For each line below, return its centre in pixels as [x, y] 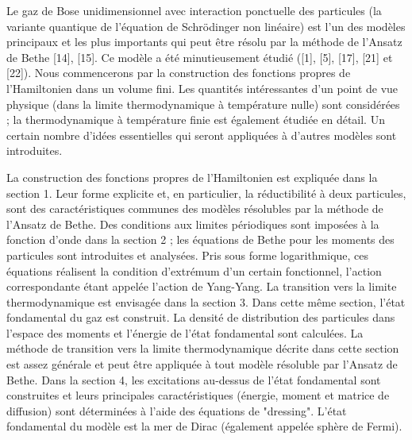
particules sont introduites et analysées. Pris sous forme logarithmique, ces [188, 255]
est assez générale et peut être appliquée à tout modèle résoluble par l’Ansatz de [202, 364]
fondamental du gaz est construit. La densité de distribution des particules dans [201, 317]
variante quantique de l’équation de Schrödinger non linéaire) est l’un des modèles [206, 26]
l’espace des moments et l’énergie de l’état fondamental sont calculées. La [185, 332]
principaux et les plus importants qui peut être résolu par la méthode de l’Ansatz [204, 42]
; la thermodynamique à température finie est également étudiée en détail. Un [196, 120]
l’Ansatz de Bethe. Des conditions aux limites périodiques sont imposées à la [193, 224]
